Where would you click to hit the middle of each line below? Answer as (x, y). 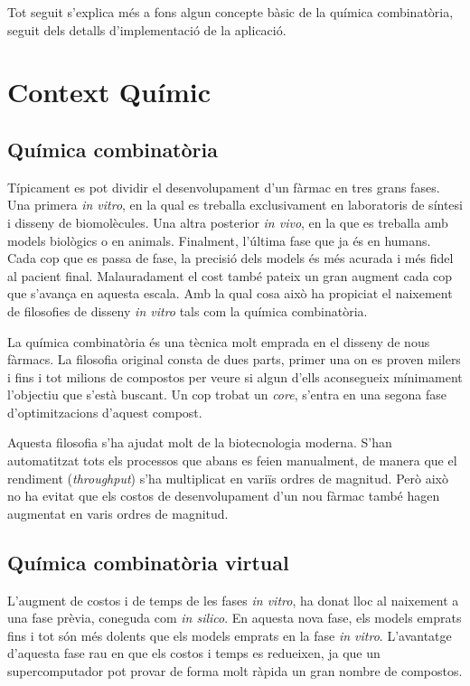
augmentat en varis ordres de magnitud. (118, 513)
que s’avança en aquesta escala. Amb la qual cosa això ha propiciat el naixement (230, 293)
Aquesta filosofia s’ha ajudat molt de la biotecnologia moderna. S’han (200, 442)
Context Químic (109, 92)
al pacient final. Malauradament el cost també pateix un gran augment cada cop (230, 275)
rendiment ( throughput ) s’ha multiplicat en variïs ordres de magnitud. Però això (228, 478)
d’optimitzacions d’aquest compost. (105, 412)
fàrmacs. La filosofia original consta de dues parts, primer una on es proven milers (234, 359)
